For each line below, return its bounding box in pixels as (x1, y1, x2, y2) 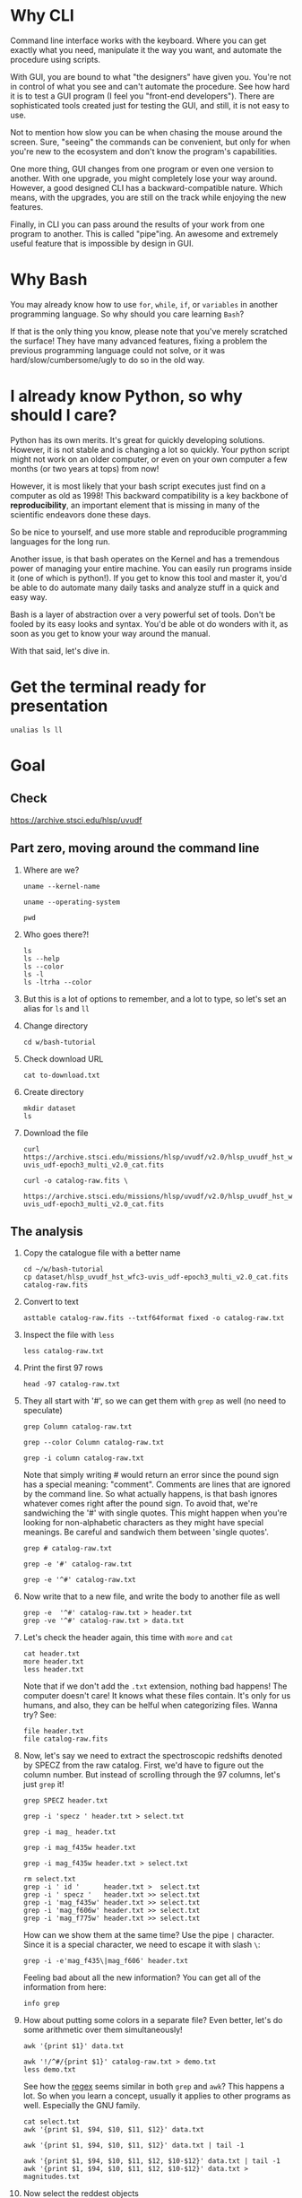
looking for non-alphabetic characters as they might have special (22, 1517, 263, 1528)
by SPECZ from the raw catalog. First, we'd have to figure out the (22, 1759, 264, 1771)
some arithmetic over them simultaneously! (22, 2024, 183, 2036)
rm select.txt (22, 1875, 76, 1884)
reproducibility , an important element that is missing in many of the (10, 500, 261, 510)
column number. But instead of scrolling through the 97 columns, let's (22, 1769, 280, 1780)
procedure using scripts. (10, 54, 101, 65)
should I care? (10, 405, 117, 426)
